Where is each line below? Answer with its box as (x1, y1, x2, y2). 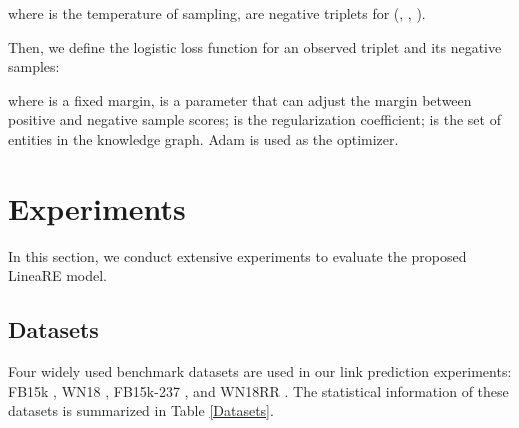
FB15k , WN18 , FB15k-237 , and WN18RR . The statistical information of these (8, 380, 509, 401)
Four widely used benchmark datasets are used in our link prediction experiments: (8, 361, 512, 382)
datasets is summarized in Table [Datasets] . (8, 400, 274, 421)
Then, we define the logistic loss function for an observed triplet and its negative (8, 36, 502, 57)
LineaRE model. (8, 265, 107, 286)
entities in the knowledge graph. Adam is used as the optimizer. (8, 128, 399, 149)
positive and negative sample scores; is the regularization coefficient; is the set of (8, 109, 501, 130)
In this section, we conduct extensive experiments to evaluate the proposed (8, 245, 467, 266)
